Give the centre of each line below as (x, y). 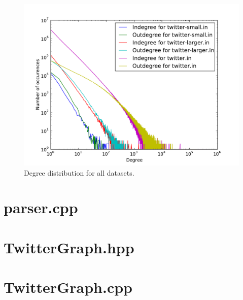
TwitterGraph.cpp (68, 287)
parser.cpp (41, 207)
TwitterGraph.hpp (69, 247)
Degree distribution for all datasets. (79, 172)
